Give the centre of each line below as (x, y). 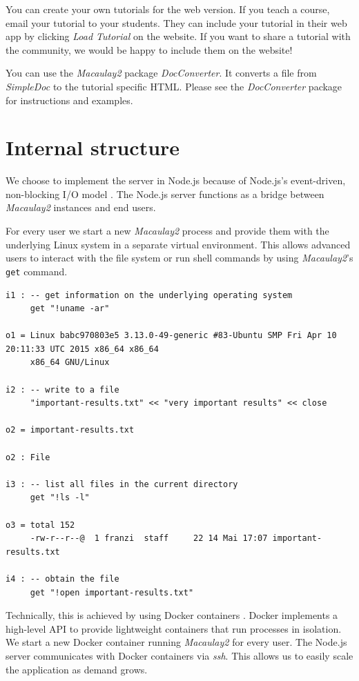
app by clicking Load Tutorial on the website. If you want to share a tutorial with (178, 36)
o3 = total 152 (40, 525)
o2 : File (28, 457)
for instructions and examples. (69, 100)
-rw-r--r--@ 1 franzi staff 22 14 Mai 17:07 (149, 539)
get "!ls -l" (60, 498)
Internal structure (93, 147)
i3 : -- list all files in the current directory (122, 484)
